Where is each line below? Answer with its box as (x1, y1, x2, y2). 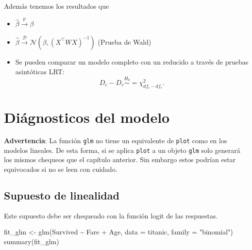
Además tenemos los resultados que (4, 1, 109, 11)
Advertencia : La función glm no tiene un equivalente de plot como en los (4, 135, 227, 146)
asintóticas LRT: (15, 66, 65, 76)
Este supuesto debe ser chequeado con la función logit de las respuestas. (4, 210, 218, 220)
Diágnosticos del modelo (4, 107, 170, 127)
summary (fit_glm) (4, 236, 59, 247)
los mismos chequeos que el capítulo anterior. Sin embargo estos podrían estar (4, 154, 236, 165)
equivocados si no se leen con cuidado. (4, 164, 118, 174)
